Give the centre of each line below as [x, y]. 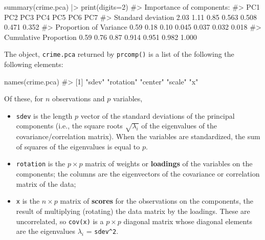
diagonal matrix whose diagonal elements [188, 221]
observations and [79, 99]
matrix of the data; [46, 183]
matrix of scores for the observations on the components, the [157, 201]
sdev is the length [44, 115]
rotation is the [41, 163]
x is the [28, 201]
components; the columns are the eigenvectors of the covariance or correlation [138, 174]
